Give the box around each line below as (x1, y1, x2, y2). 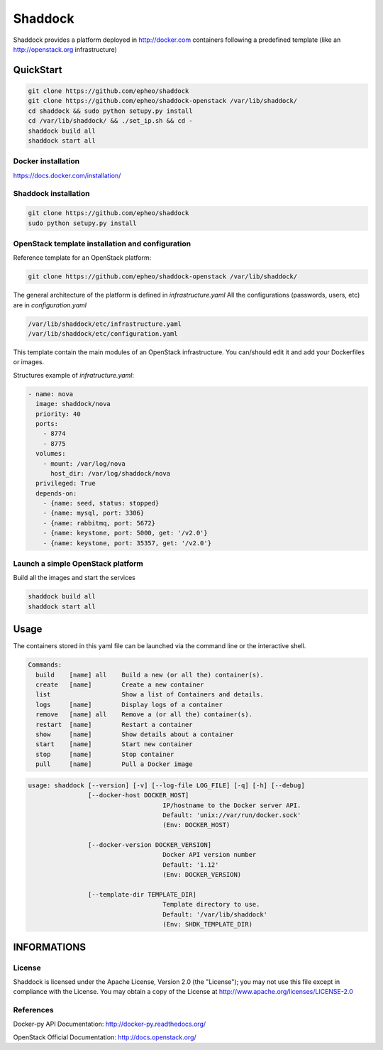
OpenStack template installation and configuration (13, 239, 191, 248)
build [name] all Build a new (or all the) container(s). (35, 671, 264, 679)
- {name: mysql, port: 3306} (43, 509, 145, 518)
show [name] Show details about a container (35, 730, 234, 738)
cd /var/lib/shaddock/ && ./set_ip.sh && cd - (28, 117, 193, 125)
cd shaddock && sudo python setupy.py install (28, 106, 193, 115)
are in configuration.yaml (13, 300, 87, 309)
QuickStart (13, 64, 63, 76)
